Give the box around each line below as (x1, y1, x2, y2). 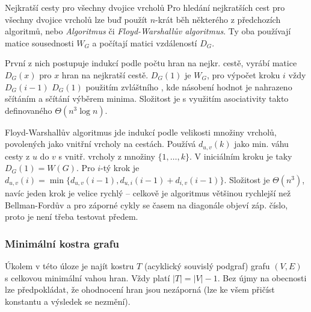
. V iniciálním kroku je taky (189, 149, 292, 162)
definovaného (5, 104, 52, 116)
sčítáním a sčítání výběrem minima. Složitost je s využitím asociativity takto (5, 92, 289, 105)
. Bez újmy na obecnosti (217, 271, 307, 284)
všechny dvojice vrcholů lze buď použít (5, 13, 147, 25)
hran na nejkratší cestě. (61, 68, 149, 81)
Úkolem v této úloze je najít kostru (5, 259, 134, 272)
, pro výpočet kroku (206, 68, 280, 81)
